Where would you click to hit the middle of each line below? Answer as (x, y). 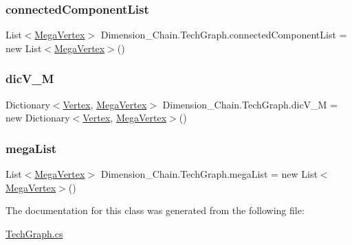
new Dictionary (38, 118)
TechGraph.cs (34, 233)
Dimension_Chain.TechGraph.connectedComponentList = (224, 35)
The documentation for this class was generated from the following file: (155, 210)
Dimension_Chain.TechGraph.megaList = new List (209, 174)
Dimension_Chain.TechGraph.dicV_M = (250, 104)
